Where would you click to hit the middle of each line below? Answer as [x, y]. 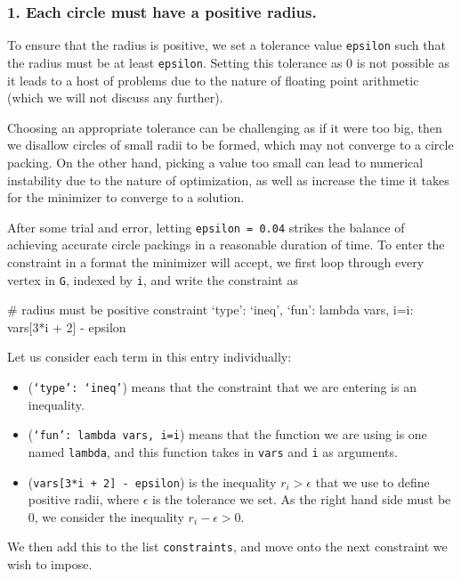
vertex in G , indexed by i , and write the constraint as [153, 279]
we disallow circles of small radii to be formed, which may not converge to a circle [230, 145]
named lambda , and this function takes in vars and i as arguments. [213, 451]
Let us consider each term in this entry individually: [150, 357]
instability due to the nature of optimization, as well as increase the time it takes [228, 179]
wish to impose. [50, 564]
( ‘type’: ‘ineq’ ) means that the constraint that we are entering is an [222, 386]
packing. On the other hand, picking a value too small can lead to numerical [215, 162]
